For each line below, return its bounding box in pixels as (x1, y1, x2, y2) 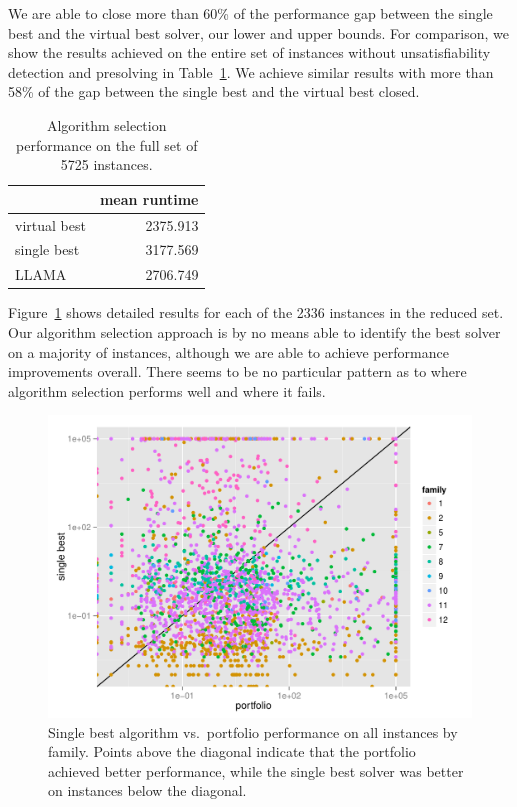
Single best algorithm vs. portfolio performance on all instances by (48, 721, 458, 742)
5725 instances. (60, 154, 153, 175)
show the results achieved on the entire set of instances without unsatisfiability (8, 42, 491, 63)
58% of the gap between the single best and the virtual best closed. (8, 81, 420, 102)
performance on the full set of (16, 134, 198, 155)
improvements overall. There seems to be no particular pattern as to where (8, 361, 467, 382)
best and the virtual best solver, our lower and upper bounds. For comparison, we (8, 22, 510, 43)
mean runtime (99, 188, 199, 209)
